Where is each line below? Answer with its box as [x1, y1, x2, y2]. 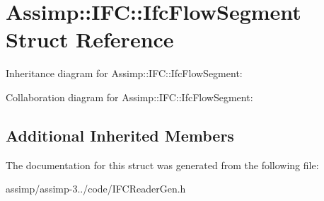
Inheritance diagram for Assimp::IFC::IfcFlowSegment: [6, 66, 243, 81]
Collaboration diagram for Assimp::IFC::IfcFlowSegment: [6, 89, 253, 104]
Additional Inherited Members [6, 124, 234, 146]
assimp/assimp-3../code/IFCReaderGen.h [6, 181, 186, 196]
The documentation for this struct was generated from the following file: [6, 157, 319, 172]
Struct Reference [6, 25, 174, 54]
